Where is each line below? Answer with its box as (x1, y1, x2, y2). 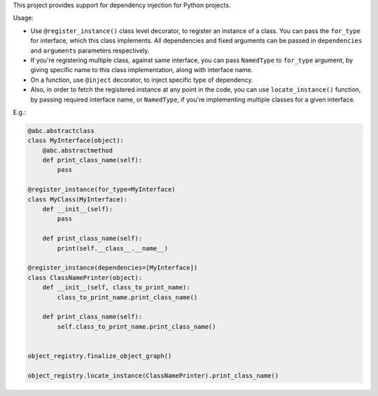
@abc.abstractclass (27, 127, 94, 134)
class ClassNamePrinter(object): (27, 274, 143, 281)
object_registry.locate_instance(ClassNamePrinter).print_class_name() (27, 372, 279, 379)
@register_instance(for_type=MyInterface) (27, 185, 176, 194)
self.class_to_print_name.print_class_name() (57, 323, 216, 330)
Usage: (13, 14, 34, 22)
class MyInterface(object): (27, 136, 124, 145)
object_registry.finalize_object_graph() (27, 352, 172, 360)
